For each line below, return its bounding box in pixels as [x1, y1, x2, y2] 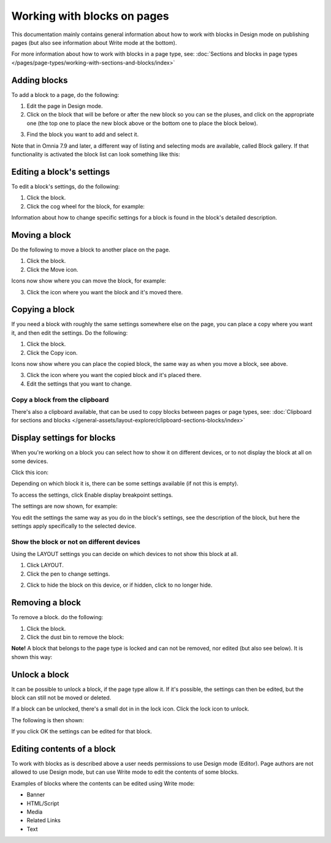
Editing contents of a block [11, 744, 116, 754]
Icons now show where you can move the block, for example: [11, 277, 167, 284]
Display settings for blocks [11, 433, 116, 443]
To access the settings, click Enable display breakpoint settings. [11, 491, 173, 498]
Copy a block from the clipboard [11, 395, 109, 404]
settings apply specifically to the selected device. [11, 522, 137, 530]
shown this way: [11, 653, 53, 660]
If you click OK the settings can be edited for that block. [11, 728, 153, 735]
